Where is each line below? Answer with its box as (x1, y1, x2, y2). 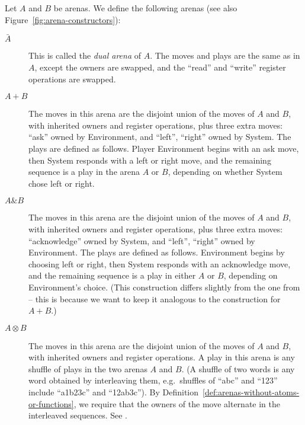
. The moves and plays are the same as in (150, 49, 300, 62)
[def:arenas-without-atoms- (203, 386, 300, 398)
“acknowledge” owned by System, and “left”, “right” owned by (28, 234, 255, 247)
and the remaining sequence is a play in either (28, 269, 196, 282)
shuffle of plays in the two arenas (28, 362, 147, 375)
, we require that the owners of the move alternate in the (73, 397, 280, 410)
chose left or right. (28, 177, 95, 189)
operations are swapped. (28, 72, 116, 85)
